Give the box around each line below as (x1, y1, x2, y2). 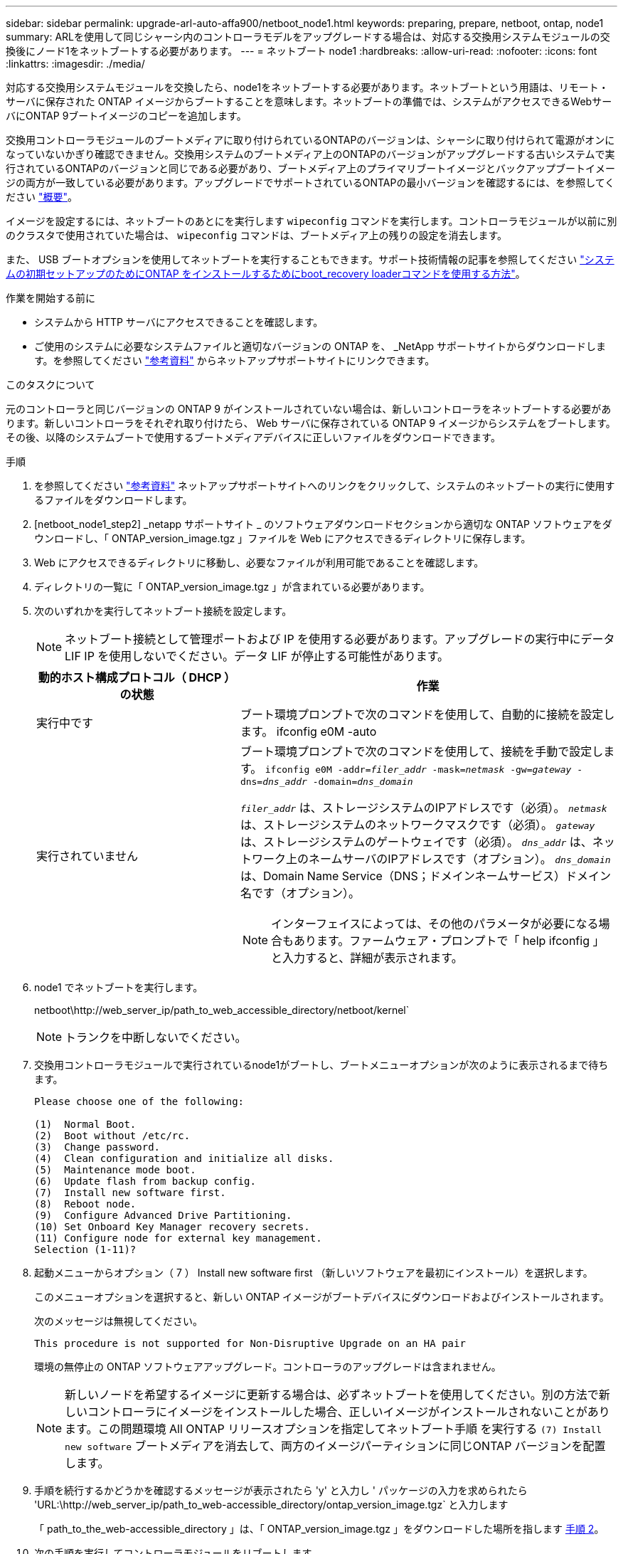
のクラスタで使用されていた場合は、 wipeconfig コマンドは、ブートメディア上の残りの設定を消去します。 (6, 229, 508, 241)
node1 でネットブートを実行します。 (34, 981, 203, 993)
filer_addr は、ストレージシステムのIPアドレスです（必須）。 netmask (240, 800, 607, 815)
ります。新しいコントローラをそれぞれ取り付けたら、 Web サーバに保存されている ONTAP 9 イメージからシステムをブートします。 (6, 417, 616, 429)
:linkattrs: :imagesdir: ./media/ (6, 58, 145, 70)
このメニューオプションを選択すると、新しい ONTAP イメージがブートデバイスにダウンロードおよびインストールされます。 (34, 1291, 609, 1303)
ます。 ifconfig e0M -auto (240, 724, 377, 739)
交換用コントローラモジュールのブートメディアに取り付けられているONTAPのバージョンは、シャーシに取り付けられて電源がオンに (6, 134, 615, 146)
